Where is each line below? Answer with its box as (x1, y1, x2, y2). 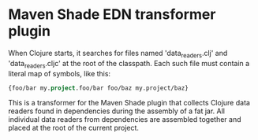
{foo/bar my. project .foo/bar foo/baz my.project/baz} (8, 84, 189, 92)
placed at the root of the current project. (8, 123, 140, 133)
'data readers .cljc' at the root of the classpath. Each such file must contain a (8, 58, 250, 70)
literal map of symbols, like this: (8, 68, 111, 78)
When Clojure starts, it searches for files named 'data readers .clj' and (8, 48, 228, 60)
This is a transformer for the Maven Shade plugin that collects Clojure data (8, 98, 251, 108)
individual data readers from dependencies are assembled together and (8, 115, 241, 124)
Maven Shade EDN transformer (8, 6, 216, 24)
